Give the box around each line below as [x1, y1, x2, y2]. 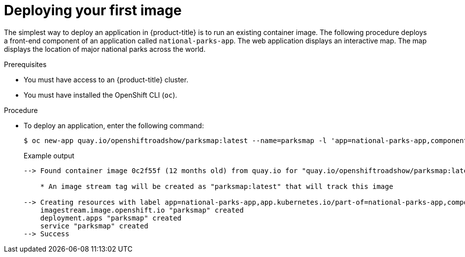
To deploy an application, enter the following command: [24, 121, 204, 130]
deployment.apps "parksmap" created [40, 214, 182, 222]
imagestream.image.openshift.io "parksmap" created [40, 206, 244, 214]
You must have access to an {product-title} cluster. [24, 75, 189, 84]
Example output [24, 151, 74, 160]
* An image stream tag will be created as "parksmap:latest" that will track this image [40, 182, 394, 190]
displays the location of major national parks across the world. [4, 44, 206, 53]
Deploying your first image [4, 2, 182, 19]
